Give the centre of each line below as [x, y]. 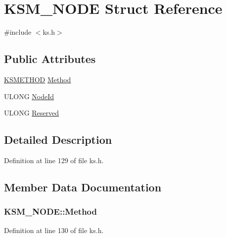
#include [18, 32]
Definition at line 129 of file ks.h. [54, 160]
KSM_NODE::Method [51, 211]
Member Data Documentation [83, 187]
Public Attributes [50, 59]
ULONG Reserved [32, 113]
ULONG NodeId [29, 96]
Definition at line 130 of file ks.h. [54, 230]
